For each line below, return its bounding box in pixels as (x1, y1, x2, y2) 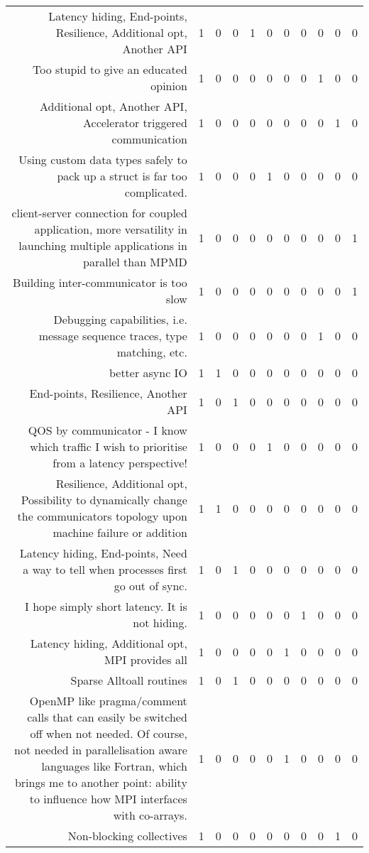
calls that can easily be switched (27, 709, 187, 725)
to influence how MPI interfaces (29, 790, 187, 807)
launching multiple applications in (18, 237, 187, 254)
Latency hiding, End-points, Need (19, 545, 187, 561)
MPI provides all (104, 651, 187, 668)
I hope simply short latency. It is (25, 598, 187, 614)
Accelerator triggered (83, 114, 187, 131)
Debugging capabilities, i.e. (53, 311, 187, 327)
